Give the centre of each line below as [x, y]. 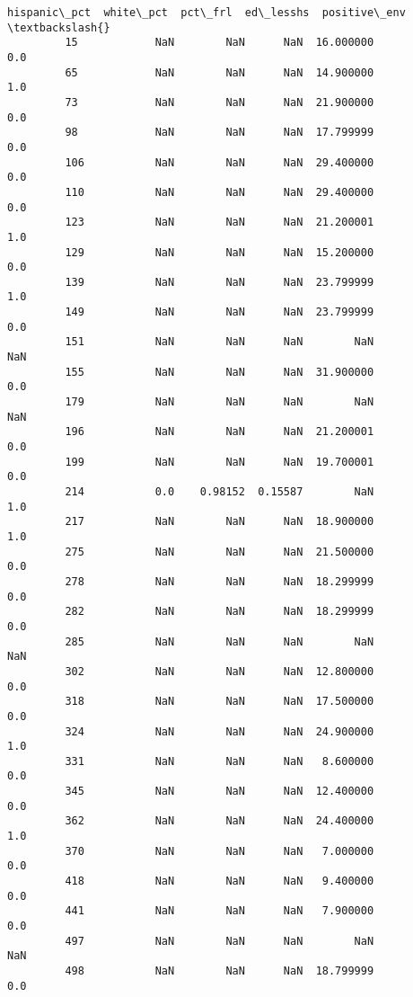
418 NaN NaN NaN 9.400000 [220, 881]
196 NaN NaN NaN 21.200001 [220, 432]
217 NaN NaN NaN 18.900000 [220, 522]
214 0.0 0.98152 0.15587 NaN [220, 492]
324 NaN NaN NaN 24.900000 [220, 731]
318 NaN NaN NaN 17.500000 [220, 702]
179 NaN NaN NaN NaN [220, 402]
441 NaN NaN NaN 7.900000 [220, 911]
